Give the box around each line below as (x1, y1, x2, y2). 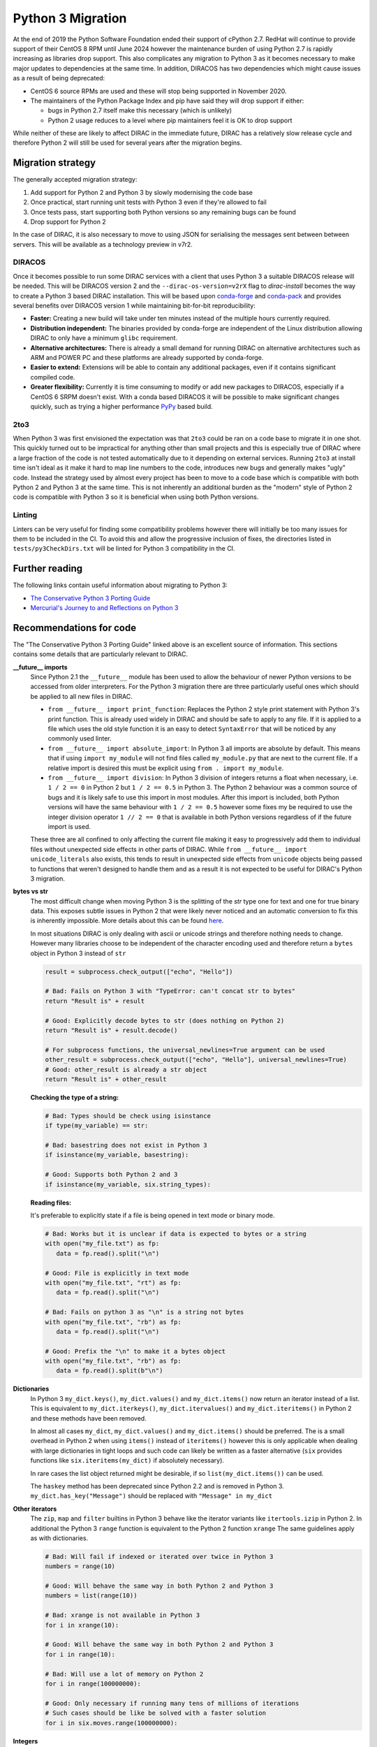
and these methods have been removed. (30, 1414, 147, 1422)
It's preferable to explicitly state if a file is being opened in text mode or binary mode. (30, 1211, 275, 1219)
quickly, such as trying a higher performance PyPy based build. (30, 402, 213, 410)
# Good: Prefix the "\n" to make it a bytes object (45, 1347, 226, 1355)
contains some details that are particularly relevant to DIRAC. (13, 650, 188, 658)
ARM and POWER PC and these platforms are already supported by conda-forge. (30, 353, 264, 361)
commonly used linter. (47, 734, 112, 743)
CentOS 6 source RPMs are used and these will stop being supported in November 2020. (30, 87, 287, 95)
